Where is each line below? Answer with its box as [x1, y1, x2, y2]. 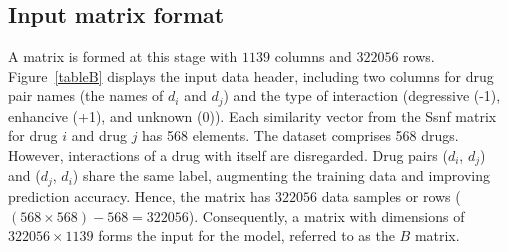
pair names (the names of [8, 85, 164, 106]
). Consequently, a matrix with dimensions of [188, 205, 465, 226]
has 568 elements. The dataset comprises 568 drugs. [142, 125, 459, 146]
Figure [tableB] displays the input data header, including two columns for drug [8, 65, 494, 86]
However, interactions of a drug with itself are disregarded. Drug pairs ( [8, 145, 448, 166]
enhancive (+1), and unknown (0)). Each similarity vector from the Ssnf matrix [8, 105, 497, 126]
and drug [71, 125, 127, 146]
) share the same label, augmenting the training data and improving [72, 165, 490, 186]
